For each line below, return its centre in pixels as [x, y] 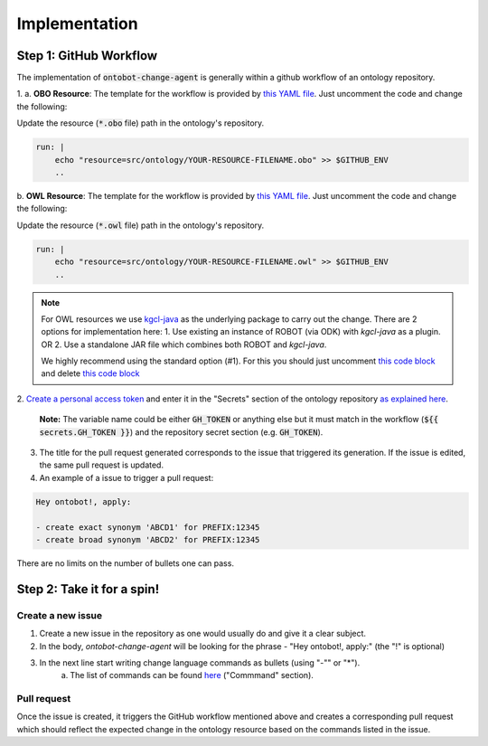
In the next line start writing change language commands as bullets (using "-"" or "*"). [200, 662]
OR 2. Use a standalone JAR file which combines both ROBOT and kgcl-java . [184, 345]
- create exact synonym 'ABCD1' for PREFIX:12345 [148, 527]
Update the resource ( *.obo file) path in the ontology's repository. [141, 123]
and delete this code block [90, 373]
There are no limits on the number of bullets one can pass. [126, 563]
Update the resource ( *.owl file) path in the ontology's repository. [141, 225]
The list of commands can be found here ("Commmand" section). [192, 675]
